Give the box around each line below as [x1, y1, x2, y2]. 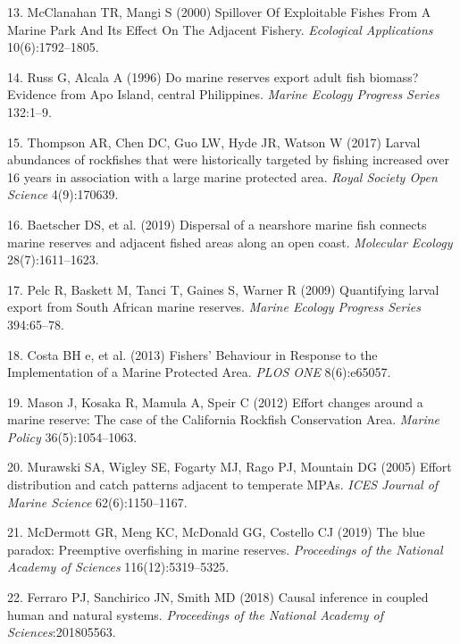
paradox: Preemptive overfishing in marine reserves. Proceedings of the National [7, 539, 443, 558]
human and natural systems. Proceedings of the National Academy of [7, 605, 384, 623]
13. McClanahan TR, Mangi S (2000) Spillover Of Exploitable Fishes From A [7, 3, 431, 21]
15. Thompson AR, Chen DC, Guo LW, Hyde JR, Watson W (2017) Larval [7, 132, 421, 151]
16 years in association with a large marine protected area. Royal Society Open [7, 167, 438, 186]
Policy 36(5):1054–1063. [7, 427, 138, 446]
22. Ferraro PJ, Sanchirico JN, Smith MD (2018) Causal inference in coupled [7, 588, 429, 606]
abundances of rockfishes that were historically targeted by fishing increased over [7, 150, 449, 169]
